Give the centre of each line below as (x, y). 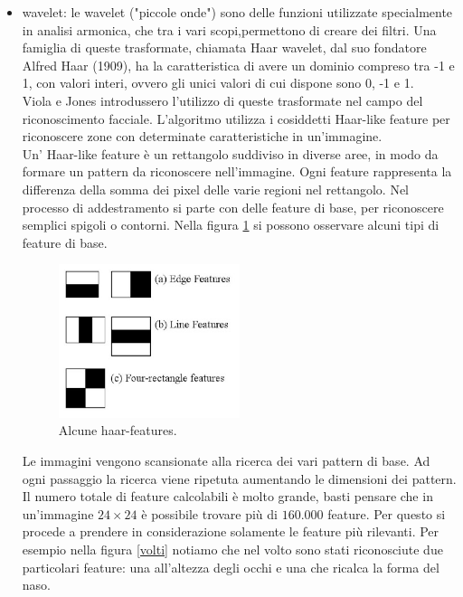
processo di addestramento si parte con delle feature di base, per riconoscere (233, 207)
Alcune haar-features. (118, 430)
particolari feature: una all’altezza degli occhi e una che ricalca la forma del (231, 567)
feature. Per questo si (387, 513)
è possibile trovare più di (209, 513)
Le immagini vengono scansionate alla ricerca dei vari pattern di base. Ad (226, 460)
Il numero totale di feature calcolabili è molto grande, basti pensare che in (227, 496)
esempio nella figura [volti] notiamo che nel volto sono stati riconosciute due (232, 549)
